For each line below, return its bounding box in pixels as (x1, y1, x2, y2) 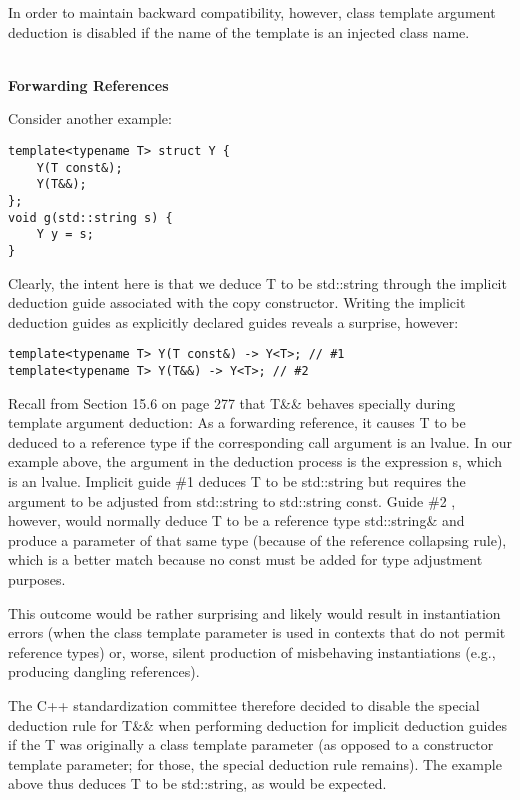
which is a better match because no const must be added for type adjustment (8, 549, 483, 570)
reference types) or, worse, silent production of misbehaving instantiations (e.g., (8, 641, 496, 662)
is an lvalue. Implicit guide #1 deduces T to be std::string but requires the (8, 471, 466, 492)
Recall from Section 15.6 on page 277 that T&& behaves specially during (8, 392, 456, 413)
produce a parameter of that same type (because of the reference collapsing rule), (8, 529, 507, 550)
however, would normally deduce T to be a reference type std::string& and (8, 510, 465, 531)
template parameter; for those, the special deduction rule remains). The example (8, 753, 502, 774)
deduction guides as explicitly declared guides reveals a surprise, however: (8, 311, 459, 332)
